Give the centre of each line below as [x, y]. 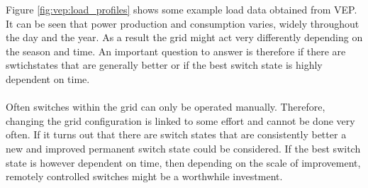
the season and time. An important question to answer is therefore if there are [176, 51]
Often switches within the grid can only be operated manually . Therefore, [166, 107]
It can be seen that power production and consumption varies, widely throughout [183, 23]
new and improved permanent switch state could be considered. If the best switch [183, 148]
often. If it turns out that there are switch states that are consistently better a [176, 134]
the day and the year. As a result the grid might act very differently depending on [184, 37]
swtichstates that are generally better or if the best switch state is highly [164, 65]
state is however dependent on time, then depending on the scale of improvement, [183, 162]
